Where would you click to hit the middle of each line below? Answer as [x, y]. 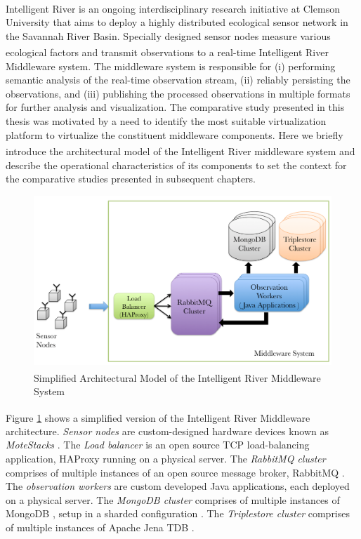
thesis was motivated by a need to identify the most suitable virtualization [166, 121]
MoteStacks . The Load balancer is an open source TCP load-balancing [158, 445]
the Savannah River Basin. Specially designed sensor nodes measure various [168, 35]
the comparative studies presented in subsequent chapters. [131, 179]
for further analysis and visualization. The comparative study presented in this [175, 107]
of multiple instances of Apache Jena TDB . [100, 527]
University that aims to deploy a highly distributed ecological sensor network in [177, 22]
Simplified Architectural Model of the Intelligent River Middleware [177, 377]
